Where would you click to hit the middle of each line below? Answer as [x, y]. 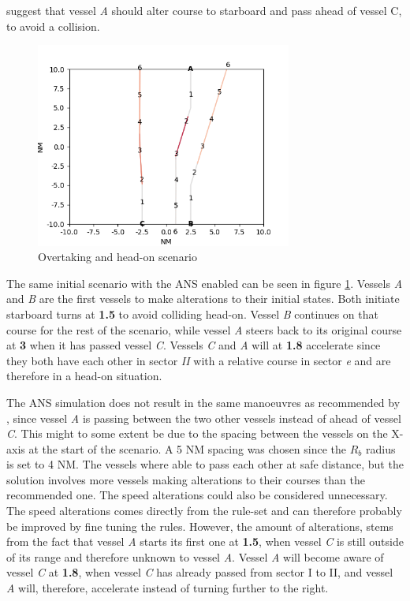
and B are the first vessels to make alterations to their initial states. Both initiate [203, 299]
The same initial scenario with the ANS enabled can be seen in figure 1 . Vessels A [205, 283]
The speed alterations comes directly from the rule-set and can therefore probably [204, 511]
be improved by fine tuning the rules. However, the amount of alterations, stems [200, 526]
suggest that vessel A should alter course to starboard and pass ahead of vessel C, [204, 10]
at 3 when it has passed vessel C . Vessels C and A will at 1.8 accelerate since [194, 345]
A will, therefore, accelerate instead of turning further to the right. [168, 588]
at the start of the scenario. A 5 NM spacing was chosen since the [188, 448]
